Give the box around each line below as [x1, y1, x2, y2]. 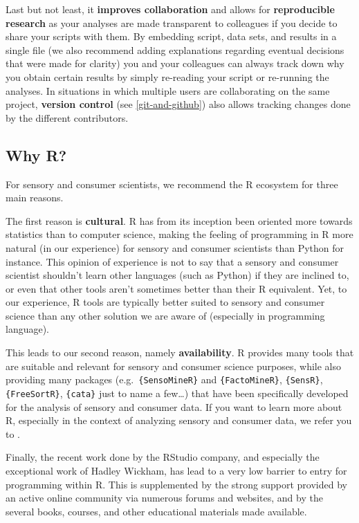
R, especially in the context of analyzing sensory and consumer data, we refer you [6, 413, 352, 428]
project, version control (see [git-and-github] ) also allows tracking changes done [6, 97, 351, 111]
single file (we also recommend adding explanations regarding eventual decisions [6, 42, 344, 57]
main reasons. [6, 190, 64, 205]
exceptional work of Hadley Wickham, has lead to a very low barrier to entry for [6, 463, 347, 477]
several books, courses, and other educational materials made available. [6, 504, 307, 518]
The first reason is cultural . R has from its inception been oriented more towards [6, 213, 353, 228]
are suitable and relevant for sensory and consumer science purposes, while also [6, 358, 341, 373]
